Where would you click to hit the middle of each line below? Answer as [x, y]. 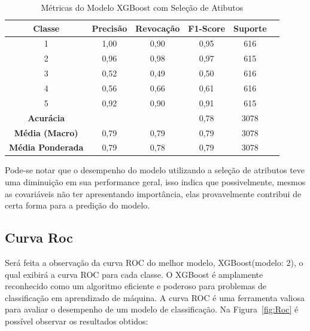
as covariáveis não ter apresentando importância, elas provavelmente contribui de [153, 193]
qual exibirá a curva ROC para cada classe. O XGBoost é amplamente [134, 274]
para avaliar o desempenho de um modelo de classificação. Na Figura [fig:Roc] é [152, 309]
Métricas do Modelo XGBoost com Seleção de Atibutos [142, 7]
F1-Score [207, 28]
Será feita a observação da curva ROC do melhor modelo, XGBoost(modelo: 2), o [154, 263]
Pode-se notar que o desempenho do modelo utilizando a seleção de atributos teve [155, 170]
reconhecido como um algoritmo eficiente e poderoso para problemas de [136, 286]
